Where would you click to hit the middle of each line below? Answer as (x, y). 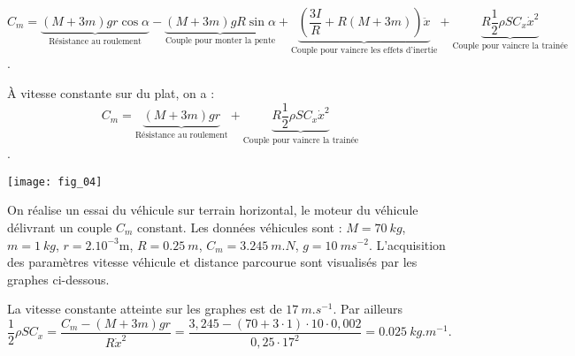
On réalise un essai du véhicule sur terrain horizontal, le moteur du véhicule (213, 210)
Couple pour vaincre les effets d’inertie (364, 50)
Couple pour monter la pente (220, 40)
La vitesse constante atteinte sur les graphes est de (145, 309)
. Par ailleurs (368, 309)
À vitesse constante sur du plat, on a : (111, 93)
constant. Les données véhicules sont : (240, 227)
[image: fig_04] (55, 182)
